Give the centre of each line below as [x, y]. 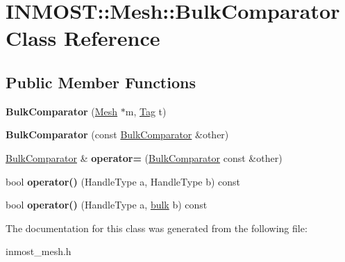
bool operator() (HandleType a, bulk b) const [107, 205]
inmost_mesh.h [39, 251]
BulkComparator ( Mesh [62, 111]
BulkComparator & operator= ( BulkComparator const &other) [144, 157]
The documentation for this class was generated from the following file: [157, 228]
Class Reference [83, 38]
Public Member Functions [101, 82]
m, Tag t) [146, 111]
